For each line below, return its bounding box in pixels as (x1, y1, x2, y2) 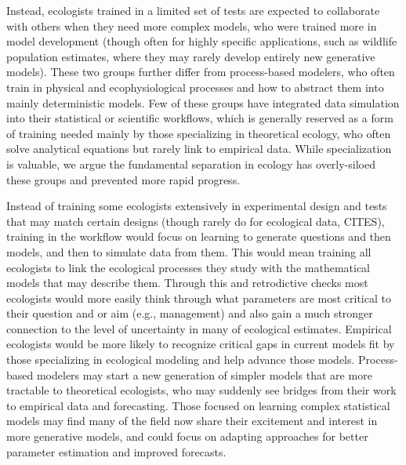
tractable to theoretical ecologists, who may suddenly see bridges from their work (6, 382, 397, 398)
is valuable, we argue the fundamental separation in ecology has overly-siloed (6, 155, 375, 172)
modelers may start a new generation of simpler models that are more (36, 366, 372, 383)
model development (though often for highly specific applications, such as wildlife (6, 33, 397, 49)
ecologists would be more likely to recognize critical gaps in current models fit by (6, 336, 395, 352)
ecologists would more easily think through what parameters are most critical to (6, 289, 391, 306)
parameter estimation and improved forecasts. (6, 443, 227, 460)
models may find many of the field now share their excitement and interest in (6, 412, 378, 429)
